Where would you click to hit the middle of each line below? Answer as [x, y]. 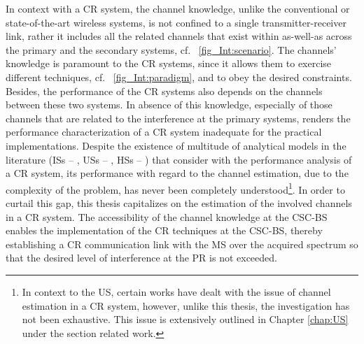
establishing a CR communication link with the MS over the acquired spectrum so [182, 244]
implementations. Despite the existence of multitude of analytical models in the [176, 145]
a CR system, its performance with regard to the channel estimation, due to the [177, 173]
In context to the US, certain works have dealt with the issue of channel [176, 291]
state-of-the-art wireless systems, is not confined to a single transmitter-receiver [176, 22]
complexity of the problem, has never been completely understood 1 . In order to [175, 188]
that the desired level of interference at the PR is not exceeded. [141, 258]
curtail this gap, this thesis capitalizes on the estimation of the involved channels [179, 202]
